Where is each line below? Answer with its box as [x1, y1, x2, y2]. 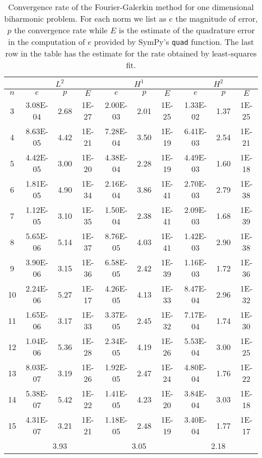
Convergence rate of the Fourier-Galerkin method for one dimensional [8, 1, 254, 13]
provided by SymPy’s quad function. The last [94, 36, 254, 47]
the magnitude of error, [175, 13, 258, 24]
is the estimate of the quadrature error [118, 24, 255, 36]
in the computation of [8, 36, 85, 47]
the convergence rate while [14, 24, 108, 36]
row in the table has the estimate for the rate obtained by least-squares [5, 47, 257, 59]
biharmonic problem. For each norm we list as [4, 13, 167, 24]
